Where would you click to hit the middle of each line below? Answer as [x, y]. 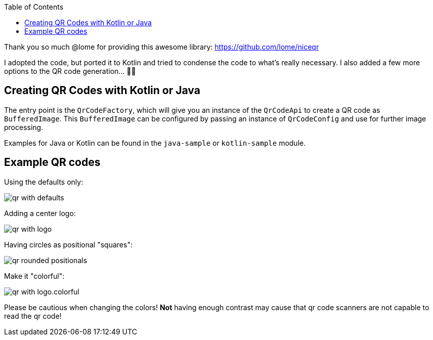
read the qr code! [33, 316]
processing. [24, 127]
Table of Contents [34, 7]
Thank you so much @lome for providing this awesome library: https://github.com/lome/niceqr [162, 47]
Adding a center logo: [40, 213]
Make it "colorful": [34, 276]
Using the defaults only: [44, 182]
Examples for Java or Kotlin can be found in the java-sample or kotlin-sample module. [155, 143]
